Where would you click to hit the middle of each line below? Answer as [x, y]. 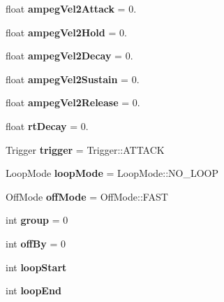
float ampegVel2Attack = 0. [71, 8]
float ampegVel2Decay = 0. [69, 56]
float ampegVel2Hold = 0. [66, 32]
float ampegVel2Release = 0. [73, 102]
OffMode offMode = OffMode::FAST [87, 196]
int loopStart [36, 267]
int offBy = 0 [36, 243]
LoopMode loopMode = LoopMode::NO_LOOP [112, 173]
